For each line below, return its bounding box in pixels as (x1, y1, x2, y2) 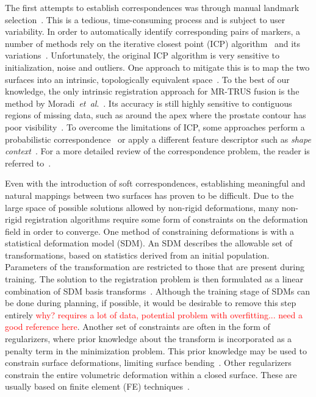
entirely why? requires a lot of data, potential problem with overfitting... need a (5, 308, 303, 321)
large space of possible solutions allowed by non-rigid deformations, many (5, 201, 279, 213)
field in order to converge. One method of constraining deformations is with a (5, 224, 295, 237)
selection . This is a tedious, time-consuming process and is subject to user (5, 13, 285, 26)
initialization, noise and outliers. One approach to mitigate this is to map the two (5, 60, 310, 73)
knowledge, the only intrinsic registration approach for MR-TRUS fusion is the (5, 85, 300, 98)
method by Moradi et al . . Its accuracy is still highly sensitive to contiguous (5, 96, 292, 109)
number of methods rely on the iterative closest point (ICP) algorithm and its (5, 37, 301, 49)
